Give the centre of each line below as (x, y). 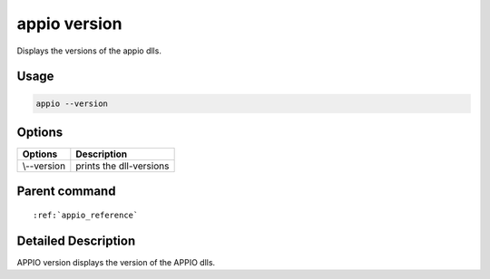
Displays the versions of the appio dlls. (89, 51)
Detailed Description (76, 241)
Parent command (66, 192)
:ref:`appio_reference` (86, 216)
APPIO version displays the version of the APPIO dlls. (116, 262)
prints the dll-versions (122, 166)
